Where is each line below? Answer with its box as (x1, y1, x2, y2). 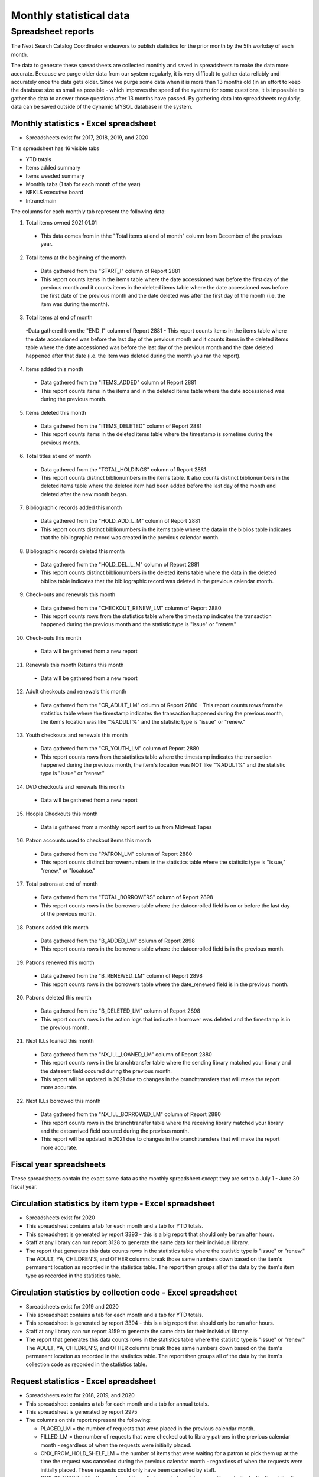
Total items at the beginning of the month (25, 254, 126, 261)
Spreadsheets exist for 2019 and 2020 (25, 1303, 119, 1310)
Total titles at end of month (25, 453, 92, 460)
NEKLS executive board (25, 189, 84, 196)
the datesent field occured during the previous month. (40, 1067, 172, 1075)
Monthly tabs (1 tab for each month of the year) (25, 180, 141, 187)
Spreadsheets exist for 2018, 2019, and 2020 (25, 1392, 135, 1399)
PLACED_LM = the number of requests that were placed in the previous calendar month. (40, 1424, 255, 1432)
